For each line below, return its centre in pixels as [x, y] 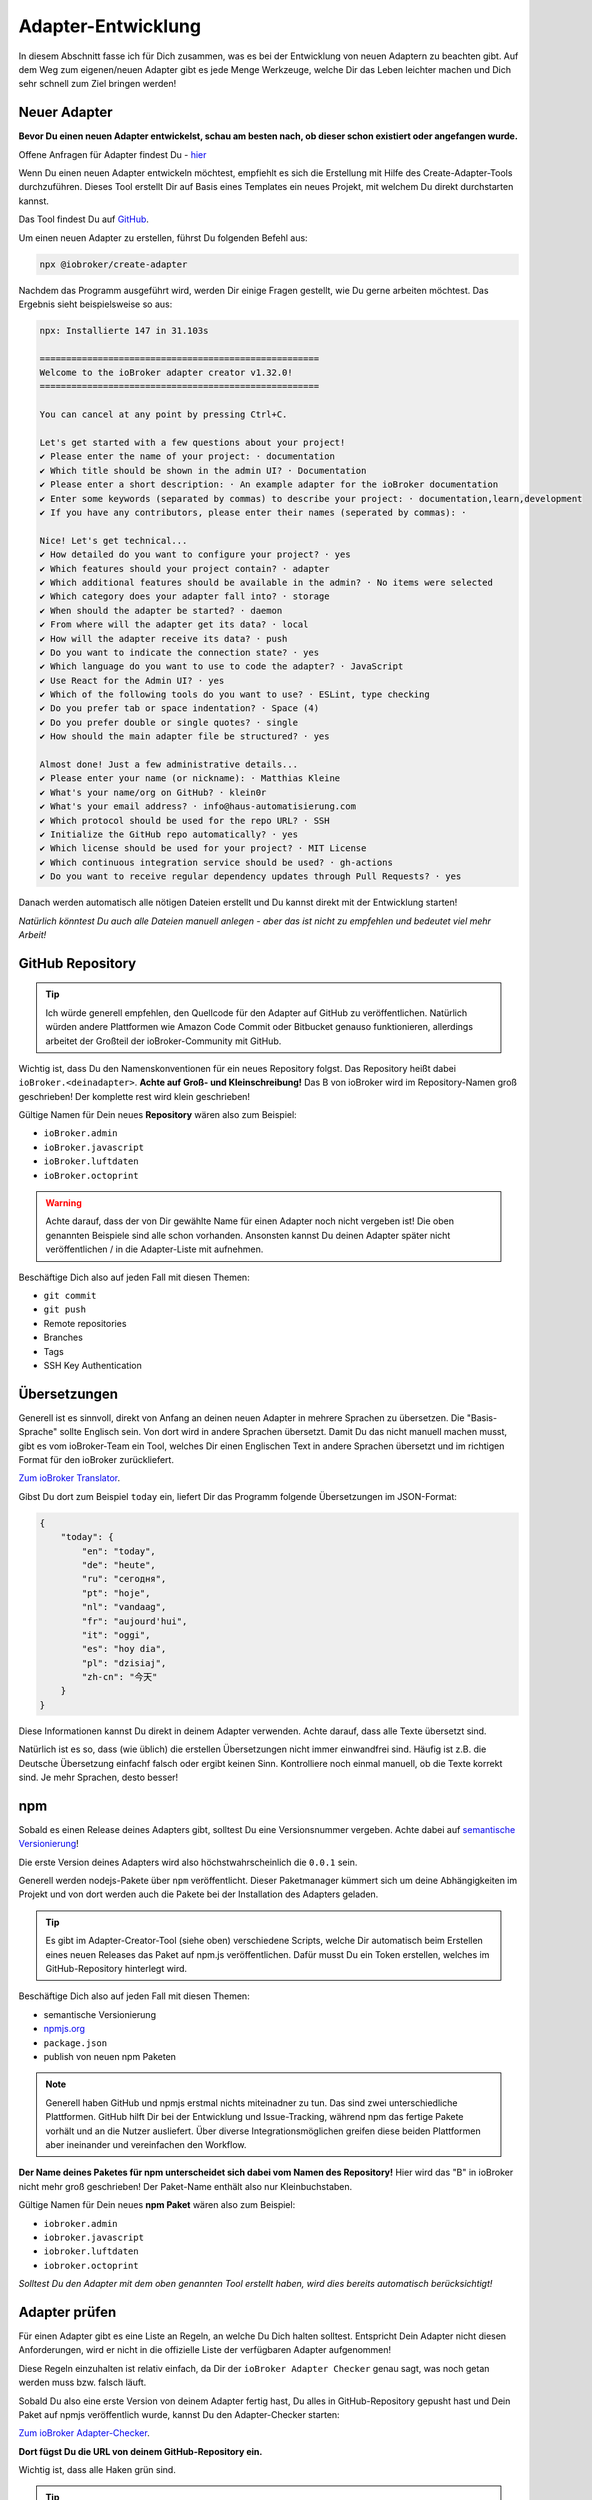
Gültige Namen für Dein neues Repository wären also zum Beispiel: [157, 1115]
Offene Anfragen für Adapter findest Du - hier [112, 154]
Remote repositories [85, 1323]
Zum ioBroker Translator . [69, 1478]
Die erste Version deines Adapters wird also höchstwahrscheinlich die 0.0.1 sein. [188, 1862]
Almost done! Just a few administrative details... [169, 764]
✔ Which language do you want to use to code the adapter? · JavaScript [221, 666]
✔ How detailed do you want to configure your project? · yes [195, 554]
